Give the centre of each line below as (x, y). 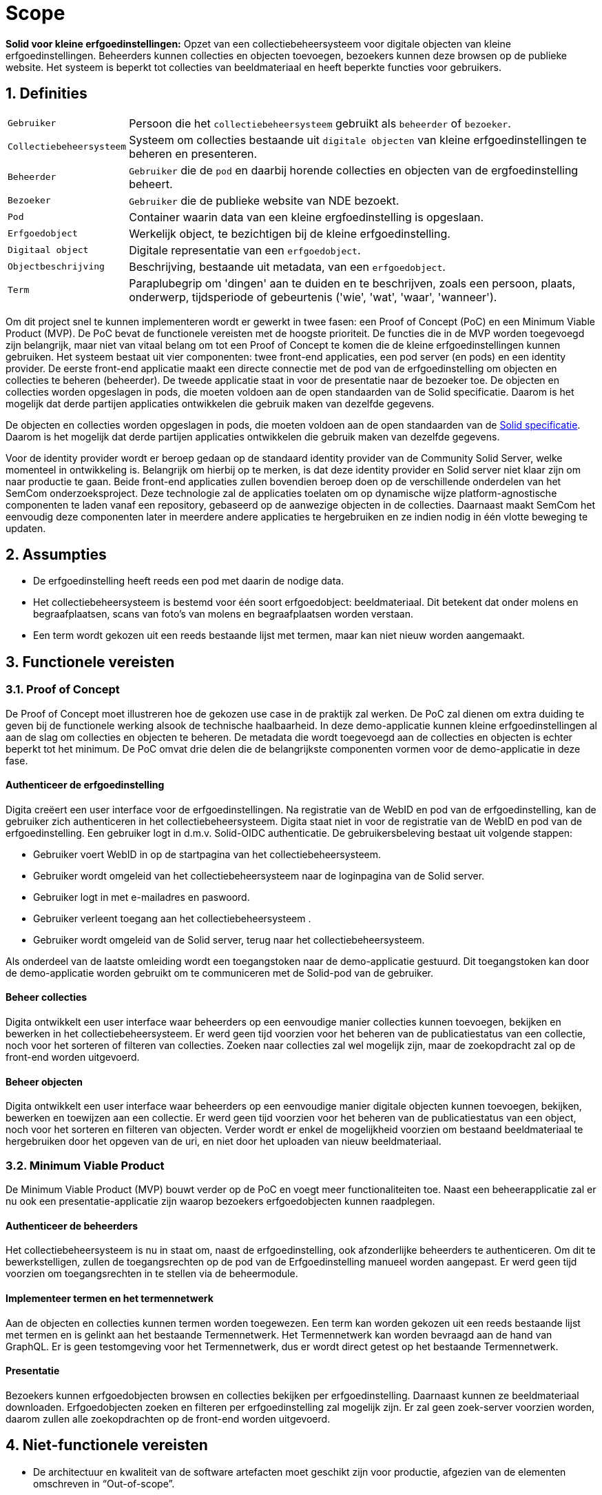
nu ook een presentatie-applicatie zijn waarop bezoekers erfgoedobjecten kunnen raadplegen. (220, 1201)
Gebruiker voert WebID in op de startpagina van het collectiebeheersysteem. (207, 854)
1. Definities (46, 94)
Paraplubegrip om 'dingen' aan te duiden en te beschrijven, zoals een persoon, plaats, (352, 283)
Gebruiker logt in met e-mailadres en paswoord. (142, 897)
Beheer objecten (44, 1081)
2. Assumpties (56, 555)
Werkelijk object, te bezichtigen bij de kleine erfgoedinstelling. (290, 233)
